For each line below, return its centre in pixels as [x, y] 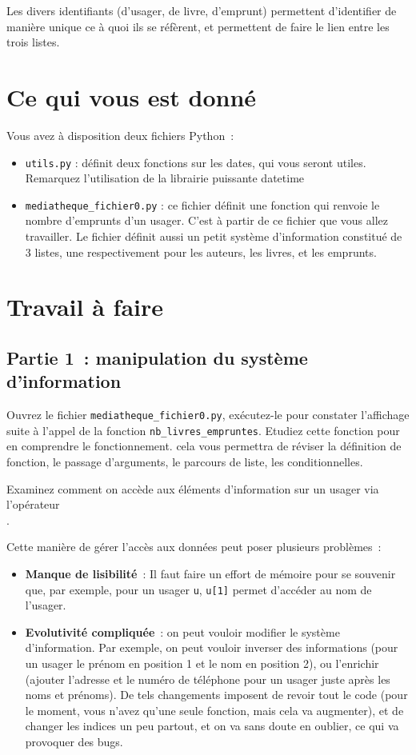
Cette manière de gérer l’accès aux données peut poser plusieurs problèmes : [194, 547]
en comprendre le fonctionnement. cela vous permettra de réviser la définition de [204, 446]
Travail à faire [85, 307]
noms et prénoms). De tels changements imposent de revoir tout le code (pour [216, 695]
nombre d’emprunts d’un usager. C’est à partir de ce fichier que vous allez [206, 220]
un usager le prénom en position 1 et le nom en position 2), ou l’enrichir [202, 663]
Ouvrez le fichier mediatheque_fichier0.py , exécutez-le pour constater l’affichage [208, 415]
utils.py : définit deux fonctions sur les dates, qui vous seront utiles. [196, 162]
